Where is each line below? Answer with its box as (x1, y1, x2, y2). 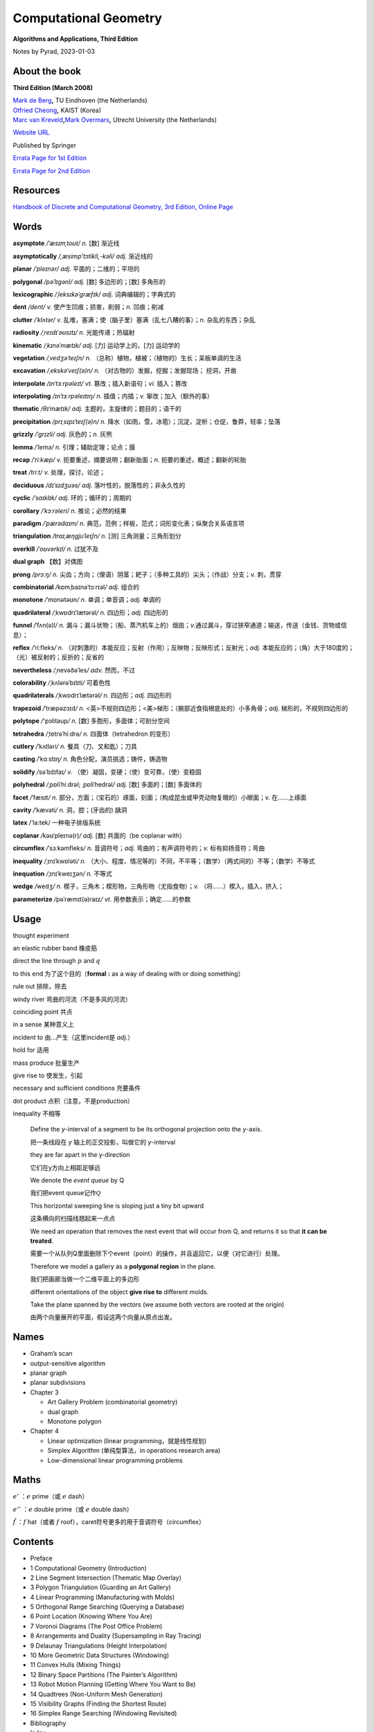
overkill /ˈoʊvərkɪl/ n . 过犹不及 (12, 545, 99, 553)
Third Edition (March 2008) (12, 83, 93, 91)
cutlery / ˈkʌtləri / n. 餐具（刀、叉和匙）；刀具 (12, 742, 138, 751)
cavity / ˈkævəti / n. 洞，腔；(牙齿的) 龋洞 (12, 806, 127, 814)
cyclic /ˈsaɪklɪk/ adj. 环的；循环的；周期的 (12, 494, 132, 502)
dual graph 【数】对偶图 (12, 558, 83, 566)
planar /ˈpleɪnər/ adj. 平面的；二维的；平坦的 (12, 265, 140, 273)
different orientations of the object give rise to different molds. (30, 1287, 209, 1296)
